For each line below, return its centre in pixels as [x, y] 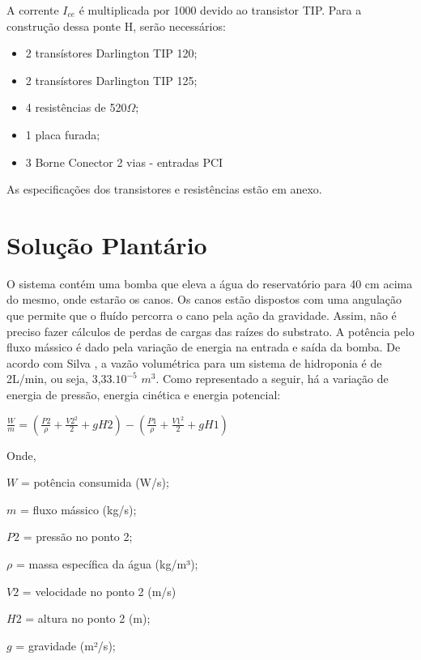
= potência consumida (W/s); [95, 482]
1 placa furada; [63, 134]
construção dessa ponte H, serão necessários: [116, 26]
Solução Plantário [107, 244]
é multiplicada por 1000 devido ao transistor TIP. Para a [220, 10]
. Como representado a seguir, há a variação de [272, 379]
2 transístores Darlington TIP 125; [111, 80]
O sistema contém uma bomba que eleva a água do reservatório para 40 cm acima [210, 283]
